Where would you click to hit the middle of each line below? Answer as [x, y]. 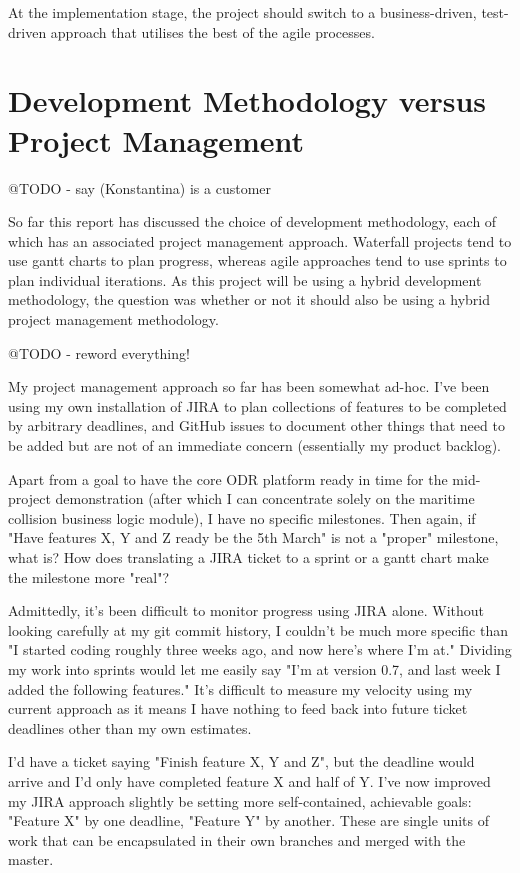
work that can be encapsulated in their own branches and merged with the [237, 839]
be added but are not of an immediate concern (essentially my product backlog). [254, 445]
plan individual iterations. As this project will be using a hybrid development [245, 279]
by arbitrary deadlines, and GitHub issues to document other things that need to [256, 425]
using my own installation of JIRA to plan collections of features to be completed [257, 405]
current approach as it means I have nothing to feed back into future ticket [238, 708]
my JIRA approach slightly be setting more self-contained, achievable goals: [240, 800]
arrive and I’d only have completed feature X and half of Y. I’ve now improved [249, 780]
